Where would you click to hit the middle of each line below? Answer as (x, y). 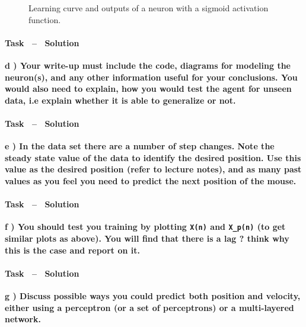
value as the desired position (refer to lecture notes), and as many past (153, 169)
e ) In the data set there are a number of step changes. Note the (140, 146)
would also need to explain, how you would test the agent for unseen (148, 89)
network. (23, 319)
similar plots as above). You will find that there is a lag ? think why (147, 238)
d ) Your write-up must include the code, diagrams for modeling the (148, 65)
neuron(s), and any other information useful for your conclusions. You (151, 77)
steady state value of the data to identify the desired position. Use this (153, 157)
